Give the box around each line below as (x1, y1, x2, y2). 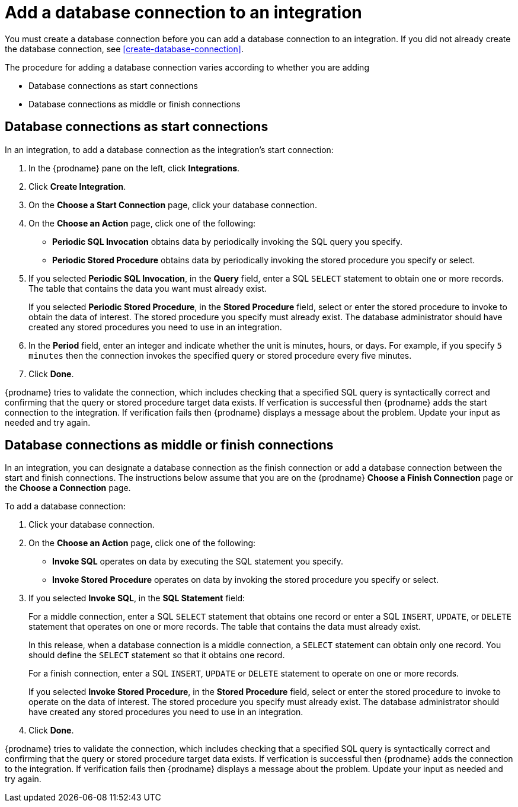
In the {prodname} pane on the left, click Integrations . (28, 162, 240, 173)
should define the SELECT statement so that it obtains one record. (28, 650, 285, 661)
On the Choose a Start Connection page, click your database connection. (28, 199, 318, 210)
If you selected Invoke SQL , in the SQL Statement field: (28, 593, 245, 604)
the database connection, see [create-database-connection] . (5, 43, 244, 54)
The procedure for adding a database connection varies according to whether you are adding (5, 62, 369, 72)
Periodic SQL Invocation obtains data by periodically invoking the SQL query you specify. (52, 236, 402, 247)
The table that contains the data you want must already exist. (28, 283, 267, 294)
